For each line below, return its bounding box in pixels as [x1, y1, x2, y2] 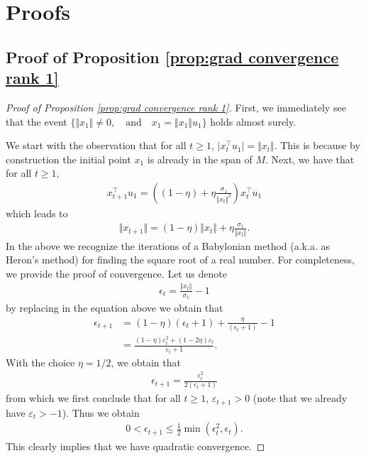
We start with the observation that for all [6, 138, 187, 153]
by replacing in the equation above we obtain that [6, 300, 223, 315]
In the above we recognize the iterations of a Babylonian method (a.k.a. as [6, 238, 330, 253]
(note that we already [253, 391, 348, 405]
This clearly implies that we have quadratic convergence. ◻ [6, 438, 265, 453]
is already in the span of [147, 151, 253, 166]
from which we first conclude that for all [6, 391, 181, 405]
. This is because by [274, 138, 360, 153]
